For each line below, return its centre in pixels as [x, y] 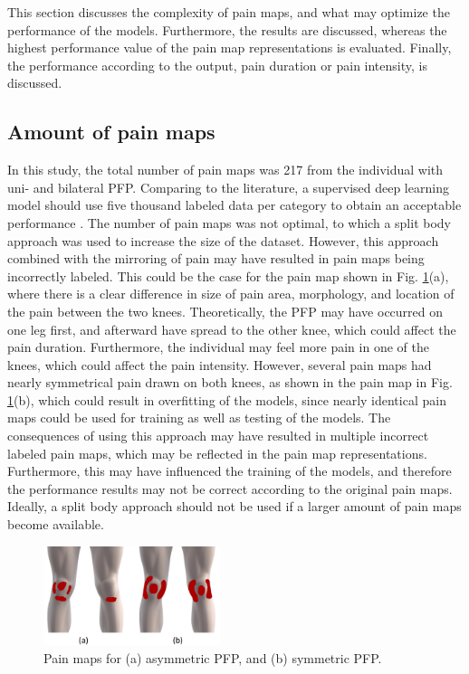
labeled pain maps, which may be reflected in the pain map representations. [217, 453]
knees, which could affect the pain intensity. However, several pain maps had [220, 364]
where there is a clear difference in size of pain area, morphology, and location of [231, 294]
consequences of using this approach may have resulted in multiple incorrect [218, 436]
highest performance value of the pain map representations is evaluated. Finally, [230, 47]
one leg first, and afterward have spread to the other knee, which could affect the [232, 329]
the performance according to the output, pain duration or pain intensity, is [217, 65]
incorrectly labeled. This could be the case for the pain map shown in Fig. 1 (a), [228, 275]
